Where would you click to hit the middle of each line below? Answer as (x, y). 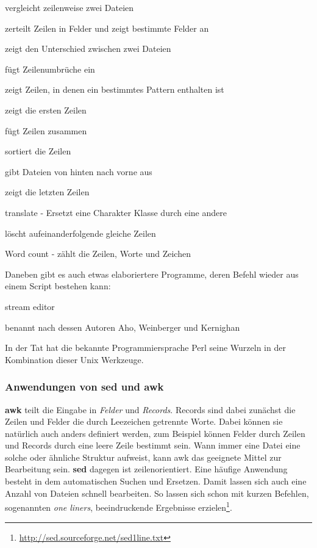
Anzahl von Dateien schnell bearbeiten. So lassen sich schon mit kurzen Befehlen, (157, 493)
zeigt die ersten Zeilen (46, 110)
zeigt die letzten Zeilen (47, 192)
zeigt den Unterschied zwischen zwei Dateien (88, 49)
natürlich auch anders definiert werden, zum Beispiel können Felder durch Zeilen (155, 433)
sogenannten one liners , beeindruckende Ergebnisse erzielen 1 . (119, 506)
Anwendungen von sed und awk (84, 387)
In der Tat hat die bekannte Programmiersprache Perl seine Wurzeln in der (145, 348)
